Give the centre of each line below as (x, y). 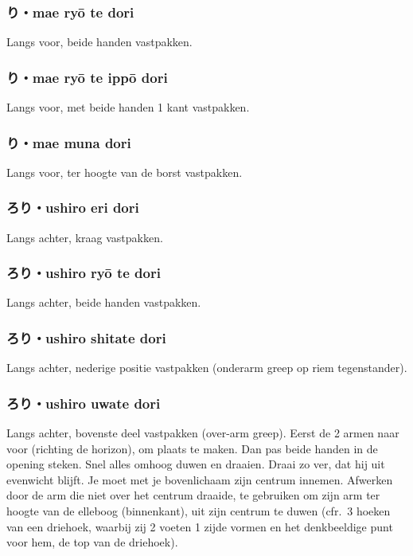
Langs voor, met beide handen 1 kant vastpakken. (128, 107)
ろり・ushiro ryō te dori (84, 273)
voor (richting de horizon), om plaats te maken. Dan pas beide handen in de (192, 448)
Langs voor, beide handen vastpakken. (99, 42)
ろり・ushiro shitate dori (86, 337)
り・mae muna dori (69, 142)
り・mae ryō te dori (70, 12)
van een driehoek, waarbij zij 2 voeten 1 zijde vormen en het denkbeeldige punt (200, 526)
